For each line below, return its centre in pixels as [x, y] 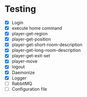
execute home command [37, 28]
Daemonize [23, 73]
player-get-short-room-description [47, 45]
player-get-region [29, 34]
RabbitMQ [22, 83]
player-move [25, 61]
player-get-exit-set [31, 56]
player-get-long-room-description [46, 50]
